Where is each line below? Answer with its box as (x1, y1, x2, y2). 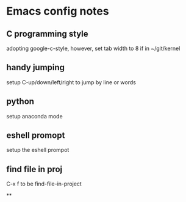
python (6, 96, 35, 107)
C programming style (6, 29, 88, 39)
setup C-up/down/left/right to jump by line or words (6, 78, 136, 86)
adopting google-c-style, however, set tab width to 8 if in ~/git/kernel (6, 45, 181, 52)
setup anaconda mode (6, 112, 63, 120)
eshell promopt (6, 130, 65, 141)
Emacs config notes (6, 4, 109, 18)
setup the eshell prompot (6, 146, 70, 154)
